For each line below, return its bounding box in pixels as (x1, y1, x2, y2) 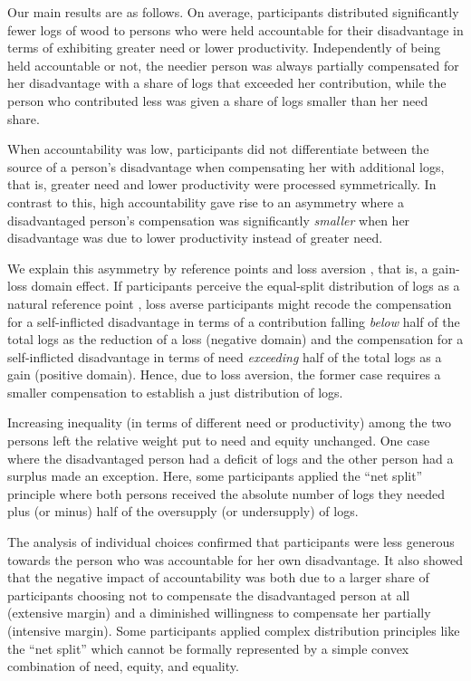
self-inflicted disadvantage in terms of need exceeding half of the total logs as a (7, 347, 442, 366)
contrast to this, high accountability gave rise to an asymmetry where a (7, 192, 404, 211)
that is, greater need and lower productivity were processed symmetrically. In (7, 175, 437, 194)
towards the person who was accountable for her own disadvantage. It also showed (7, 550, 464, 569)
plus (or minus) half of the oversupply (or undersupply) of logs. (7, 502, 359, 521)
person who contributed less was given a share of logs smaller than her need (7, 91, 428, 110)
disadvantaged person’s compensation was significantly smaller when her (7, 210, 410, 229)
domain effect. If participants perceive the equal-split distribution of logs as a (31, 276, 460, 295)
